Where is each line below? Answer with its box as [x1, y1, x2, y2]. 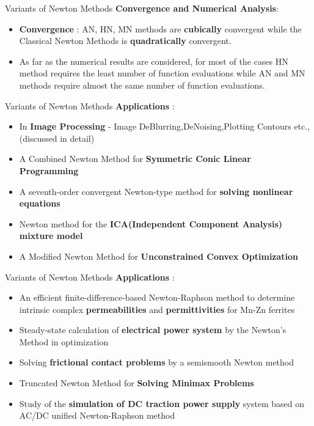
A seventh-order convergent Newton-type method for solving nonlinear [19, 185, 293, 197]
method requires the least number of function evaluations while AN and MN [19, 67, 305, 79]
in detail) [60, 131, 95, 144]
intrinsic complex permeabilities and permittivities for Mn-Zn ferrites [19, 303, 295, 315]
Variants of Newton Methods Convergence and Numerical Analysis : [5, 2, 279, 14]
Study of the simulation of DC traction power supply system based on [19, 397, 304, 409]
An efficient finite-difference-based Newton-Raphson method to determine [19, 291, 295, 304]
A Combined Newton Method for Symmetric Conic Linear [19, 152, 251, 165]
